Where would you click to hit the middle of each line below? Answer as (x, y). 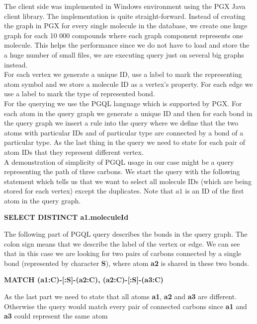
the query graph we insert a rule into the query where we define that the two (121, 123)
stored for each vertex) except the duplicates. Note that (89, 191)
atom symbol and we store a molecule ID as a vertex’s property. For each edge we (128, 84)
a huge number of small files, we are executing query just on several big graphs (124, 54)
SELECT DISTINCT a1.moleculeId (66, 217)
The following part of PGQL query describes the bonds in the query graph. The (126, 234)
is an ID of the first (214, 191)
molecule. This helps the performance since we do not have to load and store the (127, 45)
